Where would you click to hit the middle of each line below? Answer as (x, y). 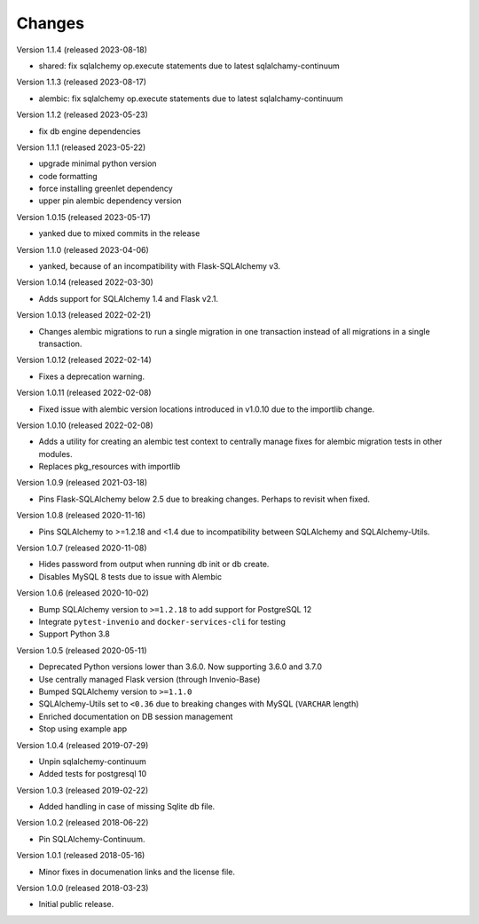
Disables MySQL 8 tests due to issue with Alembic (130, 576)
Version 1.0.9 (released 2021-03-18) (82, 483)
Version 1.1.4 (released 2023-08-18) (82, 50)
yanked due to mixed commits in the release (119, 233)
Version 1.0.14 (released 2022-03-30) (85, 282)
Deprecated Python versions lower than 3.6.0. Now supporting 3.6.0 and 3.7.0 (181, 667)
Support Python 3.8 (74, 634)
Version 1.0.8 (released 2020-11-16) (81, 516)
